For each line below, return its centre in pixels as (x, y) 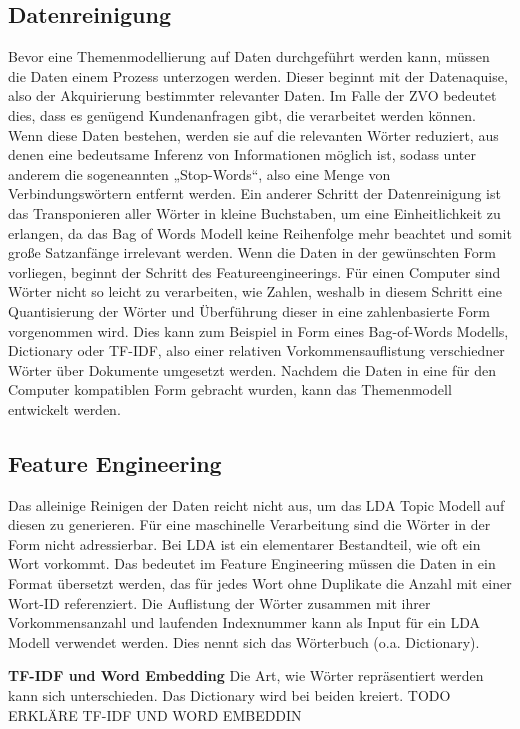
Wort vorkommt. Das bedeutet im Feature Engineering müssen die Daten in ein (252, 563)
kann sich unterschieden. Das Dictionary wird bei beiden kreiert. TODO (229, 695)
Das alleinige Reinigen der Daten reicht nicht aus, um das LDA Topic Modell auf (256, 504)
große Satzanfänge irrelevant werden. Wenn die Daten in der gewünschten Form (252, 252)
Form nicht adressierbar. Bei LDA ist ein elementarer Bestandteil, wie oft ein (244, 543)
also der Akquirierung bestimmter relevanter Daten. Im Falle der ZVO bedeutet (252, 95)
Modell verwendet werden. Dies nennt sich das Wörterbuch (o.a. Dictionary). (244, 641)
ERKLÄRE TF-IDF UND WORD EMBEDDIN (155, 714)
